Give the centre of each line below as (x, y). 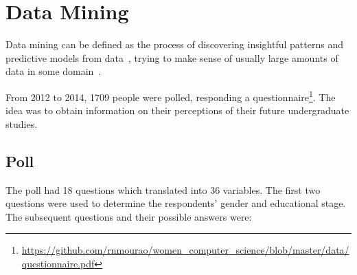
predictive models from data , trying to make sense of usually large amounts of (172, 57)
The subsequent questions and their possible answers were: (129, 216)
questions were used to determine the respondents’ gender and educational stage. (176, 203)
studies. (22, 123)
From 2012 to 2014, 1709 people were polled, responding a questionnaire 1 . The (171, 96)
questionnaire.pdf (58, 263)
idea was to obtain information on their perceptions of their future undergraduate (177, 110)
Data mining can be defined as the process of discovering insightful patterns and (174, 44)
